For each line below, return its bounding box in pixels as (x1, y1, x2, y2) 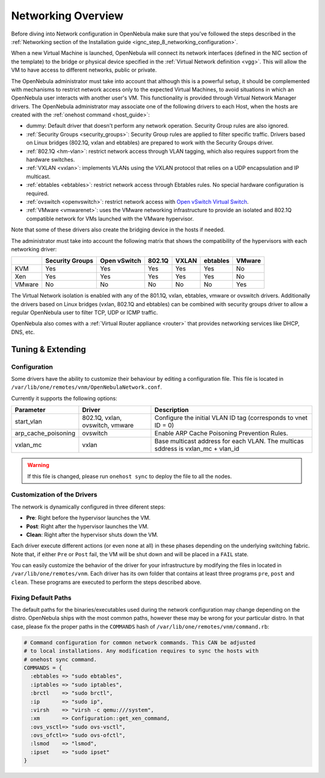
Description (154, 406, 189, 414)
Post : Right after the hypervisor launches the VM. (26, 522, 149, 530)
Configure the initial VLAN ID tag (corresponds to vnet (154, 413, 308, 422)
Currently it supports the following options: (11, 395, 117, 402)
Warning (27, 462, 49, 469)
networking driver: (11, 245, 57, 253)
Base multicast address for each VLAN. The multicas (154, 437, 304, 445)
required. (26, 190, 49, 197)
